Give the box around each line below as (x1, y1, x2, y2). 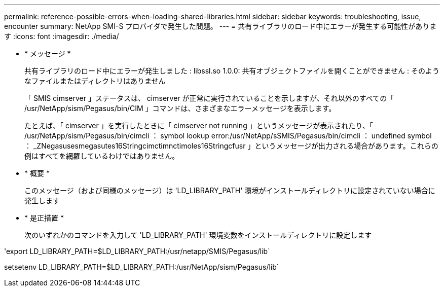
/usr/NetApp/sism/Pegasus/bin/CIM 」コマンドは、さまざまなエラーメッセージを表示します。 (24, 104, 336, 113)
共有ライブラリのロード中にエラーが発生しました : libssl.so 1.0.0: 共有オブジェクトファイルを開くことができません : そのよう (24, 66, 440, 75)
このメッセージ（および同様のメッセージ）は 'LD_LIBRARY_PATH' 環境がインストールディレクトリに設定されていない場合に (24, 186, 435, 195)
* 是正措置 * (24, 213, 64, 222)
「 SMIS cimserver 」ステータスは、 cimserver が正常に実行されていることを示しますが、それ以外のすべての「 (24, 94, 394, 102)
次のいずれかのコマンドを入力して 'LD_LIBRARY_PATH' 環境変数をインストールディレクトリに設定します (24, 231, 372, 239)
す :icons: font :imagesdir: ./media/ (4, 32, 119, 41)
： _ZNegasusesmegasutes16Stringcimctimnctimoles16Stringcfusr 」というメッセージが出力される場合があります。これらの (24, 141, 438, 150)
